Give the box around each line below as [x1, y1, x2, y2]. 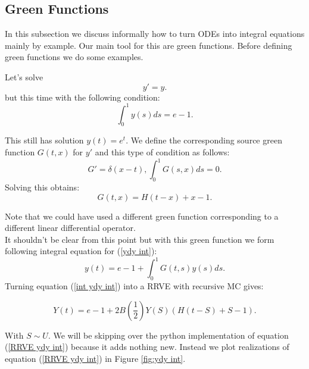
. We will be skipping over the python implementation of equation [48, 329, 289, 341]
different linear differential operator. [5, 221, 136, 234]
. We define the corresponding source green [126, 134, 282, 146]
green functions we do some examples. [5, 51, 143, 63]
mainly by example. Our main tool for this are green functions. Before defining [5, 39, 292, 51]
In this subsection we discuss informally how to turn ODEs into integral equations [5, 27, 305, 40]
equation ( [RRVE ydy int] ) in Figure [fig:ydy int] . [5, 352, 186, 364]
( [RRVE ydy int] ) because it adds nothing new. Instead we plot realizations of [5, 340, 289, 353]
